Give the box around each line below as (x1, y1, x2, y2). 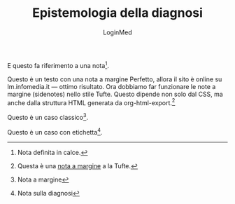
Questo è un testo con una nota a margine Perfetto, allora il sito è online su (7, 75, 222, 83)
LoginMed (103, 28, 132, 36)
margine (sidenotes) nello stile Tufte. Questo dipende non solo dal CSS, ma (7, 90, 224, 98)
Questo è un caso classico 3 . (7, 112, 89, 121)
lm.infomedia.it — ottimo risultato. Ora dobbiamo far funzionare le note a (7, 82, 216, 90)
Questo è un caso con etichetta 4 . (7, 126, 103, 136)
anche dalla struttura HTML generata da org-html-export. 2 (7, 97, 176, 107)
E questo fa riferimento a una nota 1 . (7, 60, 110, 69)
